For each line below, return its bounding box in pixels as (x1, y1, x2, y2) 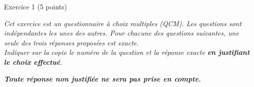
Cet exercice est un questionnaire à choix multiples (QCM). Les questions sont (4, 18, 242, 28)
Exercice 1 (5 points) (4, 1, 67, 11)
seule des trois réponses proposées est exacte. (4, 37, 139, 47)
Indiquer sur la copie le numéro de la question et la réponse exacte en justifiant (4, 47, 250, 57)
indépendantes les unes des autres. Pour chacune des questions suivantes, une (4, 28, 239, 38)
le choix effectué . (4, 56, 62, 67)
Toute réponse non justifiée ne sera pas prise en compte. (4, 73, 201, 84)
